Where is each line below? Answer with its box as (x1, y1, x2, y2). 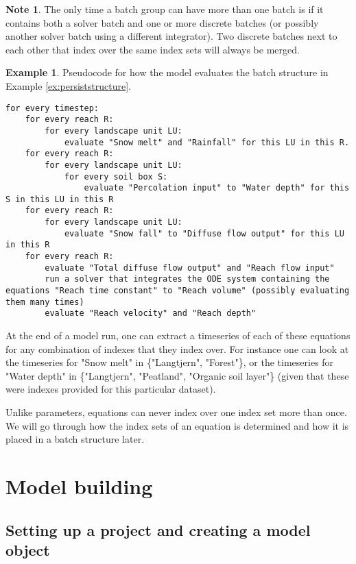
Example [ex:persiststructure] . (5, 78, 131, 93)
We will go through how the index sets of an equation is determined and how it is (5, 418, 349, 432)
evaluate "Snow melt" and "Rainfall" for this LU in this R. (64, 137, 350, 147)
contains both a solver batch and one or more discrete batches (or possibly (5, 15, 319, 29)
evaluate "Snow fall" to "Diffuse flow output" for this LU (64, 228, 344, 238)
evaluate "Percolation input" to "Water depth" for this (84, 183, 350, 193)
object (5, 539, 50, 560)
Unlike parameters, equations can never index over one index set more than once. (5, 405, 347, 419)
